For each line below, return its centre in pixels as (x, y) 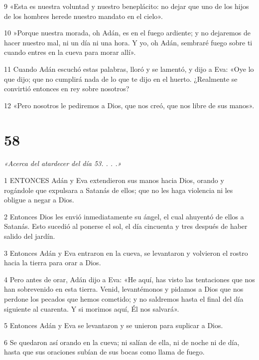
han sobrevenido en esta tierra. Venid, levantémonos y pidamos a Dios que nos (124, 289)
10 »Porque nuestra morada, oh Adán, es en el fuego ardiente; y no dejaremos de (127, 33)
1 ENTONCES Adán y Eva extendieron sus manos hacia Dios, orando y (114, 180)
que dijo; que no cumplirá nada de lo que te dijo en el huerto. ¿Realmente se (121, 79)
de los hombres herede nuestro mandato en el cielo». (83, 16)
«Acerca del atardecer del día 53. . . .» (63, 163)
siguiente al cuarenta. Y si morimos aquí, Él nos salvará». (92, 308)
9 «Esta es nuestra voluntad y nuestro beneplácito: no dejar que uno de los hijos (127, 6)
